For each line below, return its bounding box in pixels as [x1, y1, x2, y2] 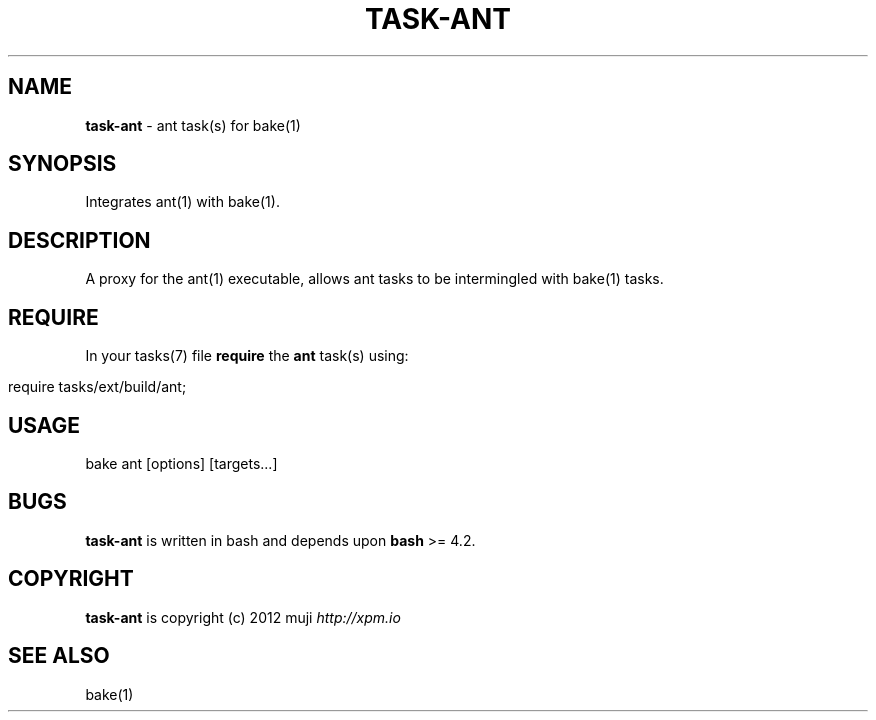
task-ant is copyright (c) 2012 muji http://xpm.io [85, 608, 401, 626]
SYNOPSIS [8, 151, 117, 177]
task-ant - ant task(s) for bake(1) [85, 116, 301, 134]
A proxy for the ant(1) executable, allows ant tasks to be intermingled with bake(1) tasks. [85, 270, 664, 288]
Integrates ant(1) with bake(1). [85, 193, 280, 211]
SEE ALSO [8, 643, 110, 669]
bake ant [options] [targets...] [85, 454, 278, 472]
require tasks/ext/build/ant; [8, 378, 187, 396]
